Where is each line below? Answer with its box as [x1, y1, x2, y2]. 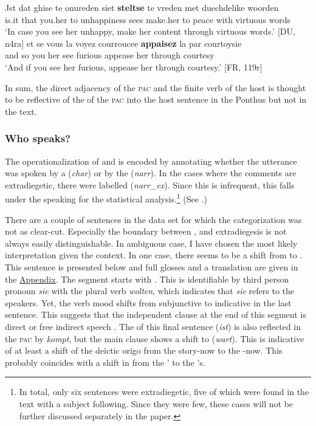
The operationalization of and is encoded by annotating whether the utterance [5, 154, 297, 167]
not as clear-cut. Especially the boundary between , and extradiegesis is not [5, 225, 287, 238]
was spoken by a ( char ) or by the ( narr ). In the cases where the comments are [5, 167, 297, 179]
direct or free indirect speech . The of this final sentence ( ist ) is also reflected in [5, 320, 301, 332]
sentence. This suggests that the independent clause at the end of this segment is [5, 308, 306, 321]
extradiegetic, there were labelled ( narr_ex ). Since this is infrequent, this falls [5, 178, 295, 191]
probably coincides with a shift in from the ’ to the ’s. [5, 356, 205, 368]
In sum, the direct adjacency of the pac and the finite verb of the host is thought [5, 81, 306, 94]
